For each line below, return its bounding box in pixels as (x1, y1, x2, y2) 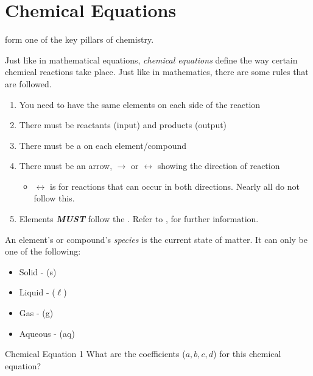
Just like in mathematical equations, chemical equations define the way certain (5, 53, 298, 66)
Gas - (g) (19, 306, 54, 319)
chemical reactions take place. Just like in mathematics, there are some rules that (5, 65, 309, 78)
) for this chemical (213, 347, 281, 360)
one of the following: (5, 245, 81, 258)
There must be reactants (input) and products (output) (19, 118, 227, 131)
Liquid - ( (19, 286, 55, 298)
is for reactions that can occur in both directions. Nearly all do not (49, 179, 300, 192)
